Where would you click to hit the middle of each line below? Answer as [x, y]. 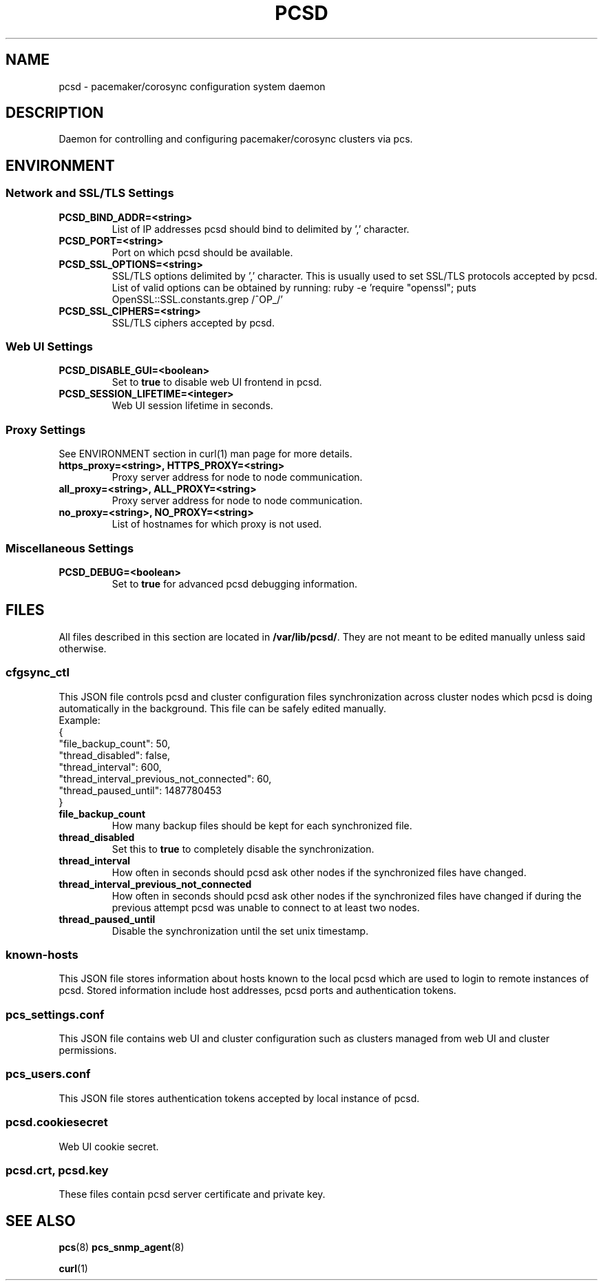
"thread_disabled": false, [115, 755]
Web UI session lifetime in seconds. [192, 406]
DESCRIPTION [55, 113]
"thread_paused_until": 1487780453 [140, 790]
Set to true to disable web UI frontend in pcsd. [217, 382]
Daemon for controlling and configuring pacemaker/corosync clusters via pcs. [236, 139]
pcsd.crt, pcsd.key [57, 1170]
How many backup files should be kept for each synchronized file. [262, 825]
